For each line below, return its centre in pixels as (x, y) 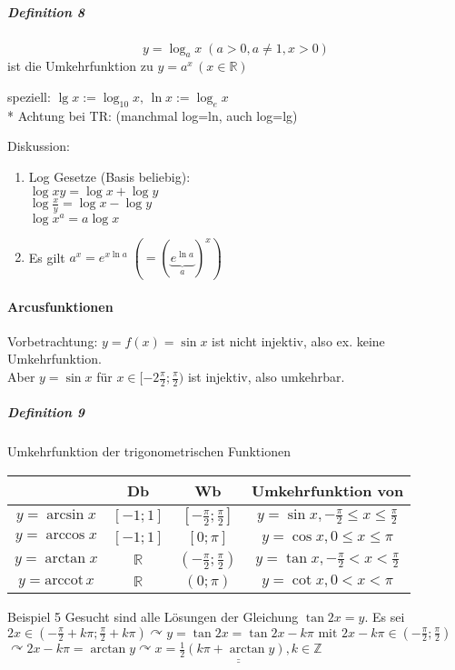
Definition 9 (46, 412)
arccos (65, 535)
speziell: (29, 96)
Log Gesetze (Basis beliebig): (109, 176)
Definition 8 (46, 11)
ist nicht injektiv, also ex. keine (298, 340)
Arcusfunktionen (60, 306)
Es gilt (47, 257)
